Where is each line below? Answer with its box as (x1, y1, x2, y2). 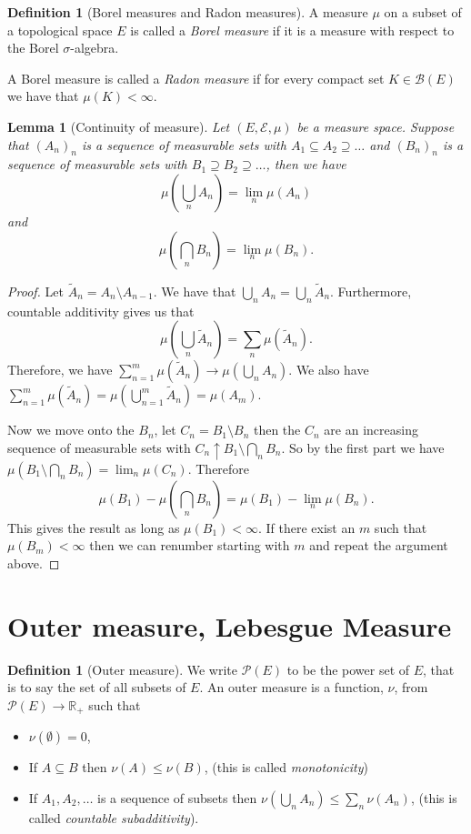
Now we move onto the (7, 420, 135, 439)
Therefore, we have (7, 360, 113, 379)
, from (394, 678, 428, 697)
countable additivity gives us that (7, 301, 195, 320)
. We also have (288, 360, 369, 379)
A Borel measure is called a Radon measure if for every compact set (7, 68, 385, 87)
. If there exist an (257, 517, 356, 537)
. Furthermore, (330, 281, 412, 300)
